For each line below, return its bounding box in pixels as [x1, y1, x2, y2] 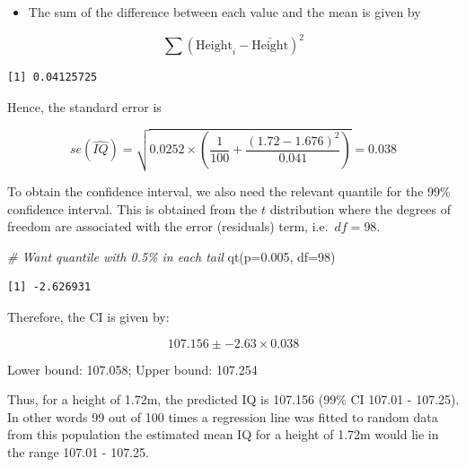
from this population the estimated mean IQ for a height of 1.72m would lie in [7, 425, 439, 444]
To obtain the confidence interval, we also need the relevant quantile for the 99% [7, 181, 451, 200]
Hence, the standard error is [7, 97, 162, 116]
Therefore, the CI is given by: [7, 307, 170, 325]
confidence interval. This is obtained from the [7, 199, 258, 218]
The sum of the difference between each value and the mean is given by [28, 3, 421, 21]
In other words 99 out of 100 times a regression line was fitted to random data [7, 407, 438, 426]
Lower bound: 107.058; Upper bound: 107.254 [7, 359, 258, 378]
